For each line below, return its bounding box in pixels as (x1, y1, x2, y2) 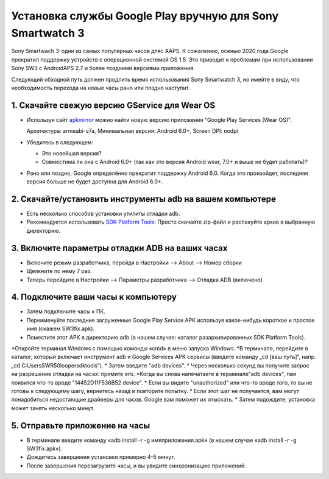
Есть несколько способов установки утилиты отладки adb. (26, 210, 180, 218)
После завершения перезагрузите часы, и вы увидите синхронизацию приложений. (26, 462, 246, 469)
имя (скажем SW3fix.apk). (26, 325, 94, 332)
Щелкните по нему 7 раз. (26, 268, 93, 275)
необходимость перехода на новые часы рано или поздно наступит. (11, 84, 190, 91)
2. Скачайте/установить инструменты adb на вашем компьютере (11, 194, 277, 204)
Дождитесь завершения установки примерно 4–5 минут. (26, 453, 175, 461)
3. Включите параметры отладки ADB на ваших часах (11, 243, 228, 253)
